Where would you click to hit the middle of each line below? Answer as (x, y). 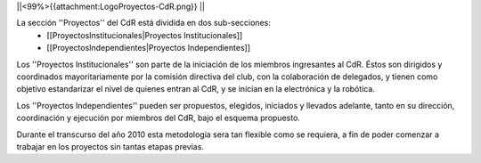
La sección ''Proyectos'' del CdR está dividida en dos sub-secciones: (143, 23)
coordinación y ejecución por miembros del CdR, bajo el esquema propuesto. (158, 118)
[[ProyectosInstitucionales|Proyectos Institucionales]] (145, 35)
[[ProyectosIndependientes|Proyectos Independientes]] (149, 48)
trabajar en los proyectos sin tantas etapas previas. (110, 146)
